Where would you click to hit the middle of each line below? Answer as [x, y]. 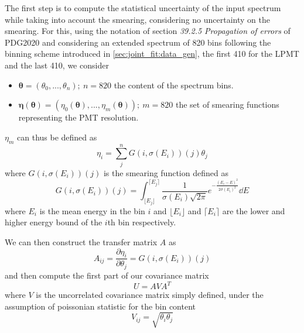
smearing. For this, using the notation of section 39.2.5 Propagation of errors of [148, 31]
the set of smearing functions [227, 104]
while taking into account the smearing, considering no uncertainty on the [137, 19]
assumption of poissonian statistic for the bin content [100, 306]
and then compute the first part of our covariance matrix [107, 275]
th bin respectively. [142, 222]
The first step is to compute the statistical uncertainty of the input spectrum [143, 8]
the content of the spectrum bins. [174, 85]
